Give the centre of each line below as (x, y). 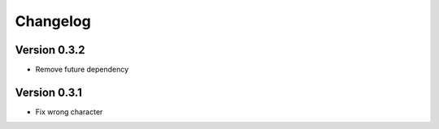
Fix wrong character (69, 112)
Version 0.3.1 (49, 92)
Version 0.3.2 (50, 50)
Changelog (53, 21)
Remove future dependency (82, 70)
